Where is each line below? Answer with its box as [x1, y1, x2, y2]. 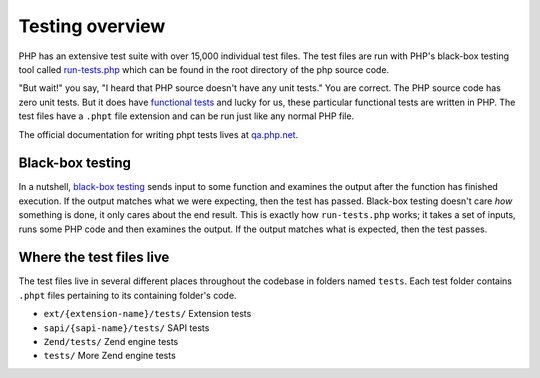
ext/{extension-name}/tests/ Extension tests [43, 308, 252, 320]
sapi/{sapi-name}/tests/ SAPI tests [43, 321, 210, 334]
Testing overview [18, 15, 166, 37]
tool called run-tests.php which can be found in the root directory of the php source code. [18, 63, 390, 75]
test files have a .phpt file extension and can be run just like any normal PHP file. [18, 110, 355, 122]
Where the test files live [18, 249, 170, 266]
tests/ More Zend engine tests [43, 350, 177, 362]
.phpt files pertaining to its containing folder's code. [18, 289, 237, 301]
